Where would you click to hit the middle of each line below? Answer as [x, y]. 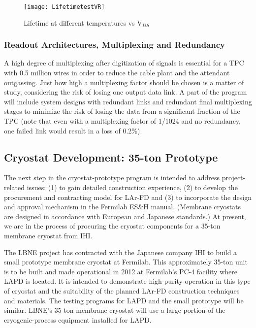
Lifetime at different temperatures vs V [83, 22]
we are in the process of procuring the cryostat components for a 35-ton [112, 226]
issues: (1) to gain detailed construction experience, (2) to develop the [132, 187]
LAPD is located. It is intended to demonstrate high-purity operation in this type [127, 281]
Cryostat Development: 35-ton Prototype [111, 157]
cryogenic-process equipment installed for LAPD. [78, 319]
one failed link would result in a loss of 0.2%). [73, 130]
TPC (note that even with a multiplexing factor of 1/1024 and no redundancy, [122, 121]
